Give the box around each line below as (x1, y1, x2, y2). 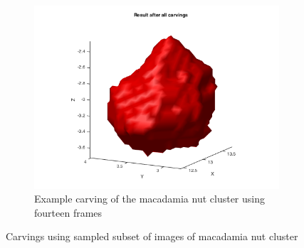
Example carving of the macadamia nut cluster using (34, 191, 265, 206)
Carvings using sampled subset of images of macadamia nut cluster (6, 229, 298, 244)
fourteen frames (34, 205, 103, 220)
